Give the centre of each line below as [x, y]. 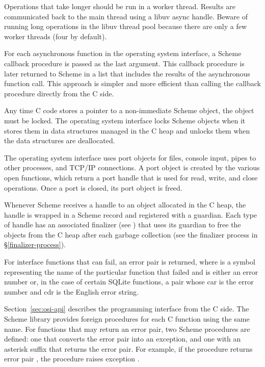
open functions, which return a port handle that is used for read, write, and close [131, 177]
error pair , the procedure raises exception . [72, 359]
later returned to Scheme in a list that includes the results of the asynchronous [127, 73]
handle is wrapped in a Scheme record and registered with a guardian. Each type [131, 214]
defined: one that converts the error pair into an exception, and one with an [123, 339]
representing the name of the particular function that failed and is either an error [131, 271]
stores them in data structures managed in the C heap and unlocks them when [127, 130]
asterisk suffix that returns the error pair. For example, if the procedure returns [128, 348]
